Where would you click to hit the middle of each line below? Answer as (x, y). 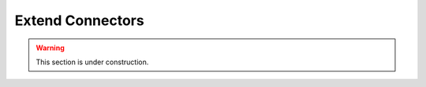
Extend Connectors (80, 20)
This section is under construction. (92, 62)
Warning (50, 48)
